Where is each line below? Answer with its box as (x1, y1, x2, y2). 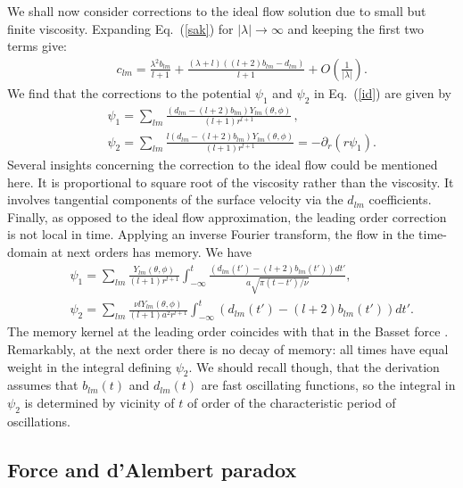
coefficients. (368, 190, 432, 209)
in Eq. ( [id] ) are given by (314, 83, 451, 102)
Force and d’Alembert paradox (7, 455, 297, 483)
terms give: (7, 37, 67, 55)
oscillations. (7, 411, 70, 430)
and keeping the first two (287, 19, 425, 37)
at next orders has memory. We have (51, 242, 252, 261)
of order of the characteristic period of (186, 393, 396, 411)
